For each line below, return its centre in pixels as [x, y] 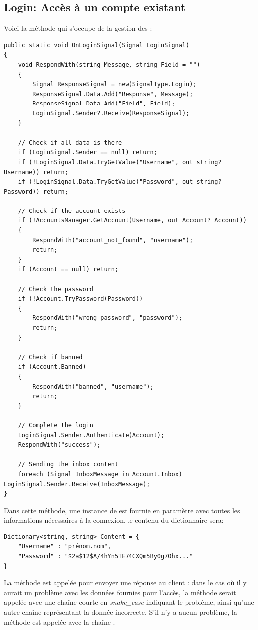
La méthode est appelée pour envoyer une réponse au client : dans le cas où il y [125, 582]
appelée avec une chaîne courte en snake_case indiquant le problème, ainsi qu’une [129, 602]
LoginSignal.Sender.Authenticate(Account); [91, 435]
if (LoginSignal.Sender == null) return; [88, 153]
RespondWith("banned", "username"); [93, 386]
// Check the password [56, 289]
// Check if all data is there [70, 143]
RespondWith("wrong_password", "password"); [107, 318]
